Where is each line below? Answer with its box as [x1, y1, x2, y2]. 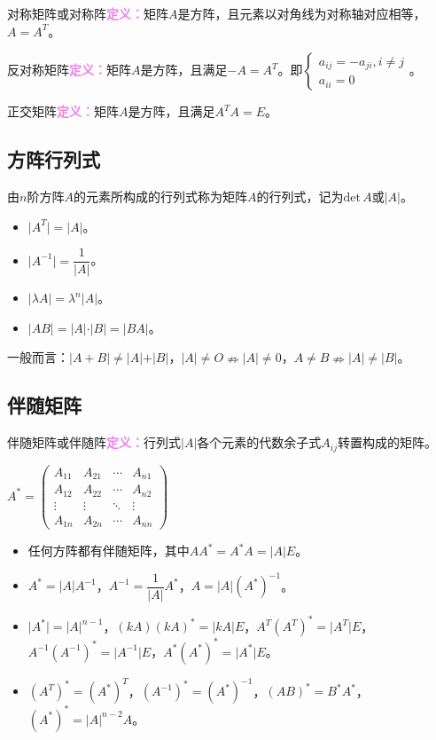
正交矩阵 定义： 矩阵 [7, 102, 119, 121]
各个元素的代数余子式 [197, 433, 322, 452]
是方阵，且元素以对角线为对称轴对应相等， [177, 4, 426, 22]
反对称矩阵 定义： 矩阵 [7, 60, 131, 79]
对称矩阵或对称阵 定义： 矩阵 [7, 4, 168, 22]
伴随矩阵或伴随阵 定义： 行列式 [7, 433, 181, 452]
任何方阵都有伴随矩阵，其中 [27, 541, 190, 560]
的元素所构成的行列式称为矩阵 [73, 186, 247, 205]
